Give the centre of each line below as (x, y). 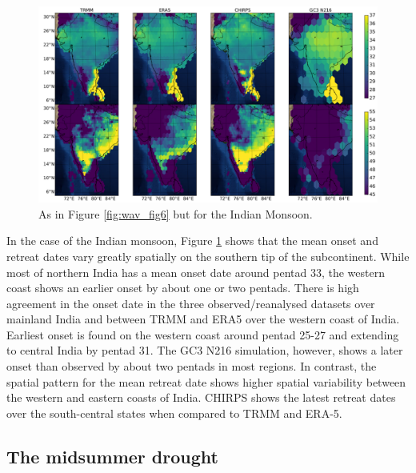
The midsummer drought (112, 456)
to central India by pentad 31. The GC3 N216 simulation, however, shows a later (205, 350)
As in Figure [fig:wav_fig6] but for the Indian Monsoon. (176, 213)
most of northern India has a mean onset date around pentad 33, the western (196, 272)
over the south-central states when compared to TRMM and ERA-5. (174, 413)
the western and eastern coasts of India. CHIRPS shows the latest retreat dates (201, 397)
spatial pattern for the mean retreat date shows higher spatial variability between (206, 381)
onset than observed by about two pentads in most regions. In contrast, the (192, 366)
